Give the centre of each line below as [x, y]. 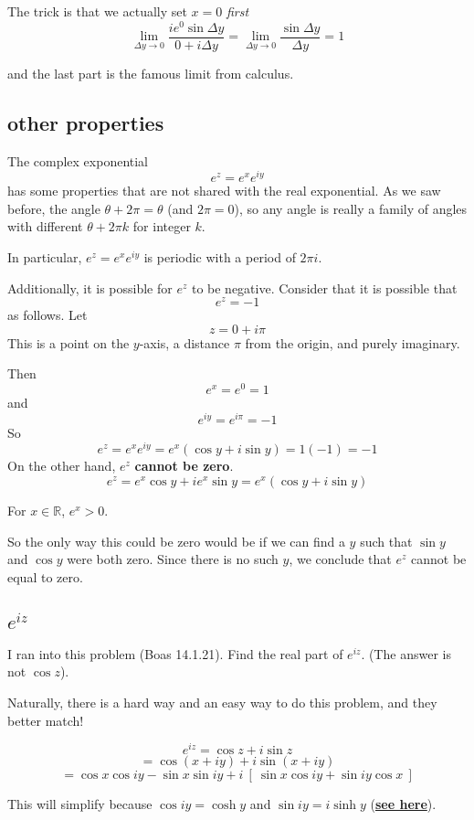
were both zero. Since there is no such [173, 559]
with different [45, 226]
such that [386, 541]
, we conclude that [340, 559]
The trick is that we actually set [97, 11]
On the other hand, [62, 466]
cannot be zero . [184, 466]
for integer [162, 226]
